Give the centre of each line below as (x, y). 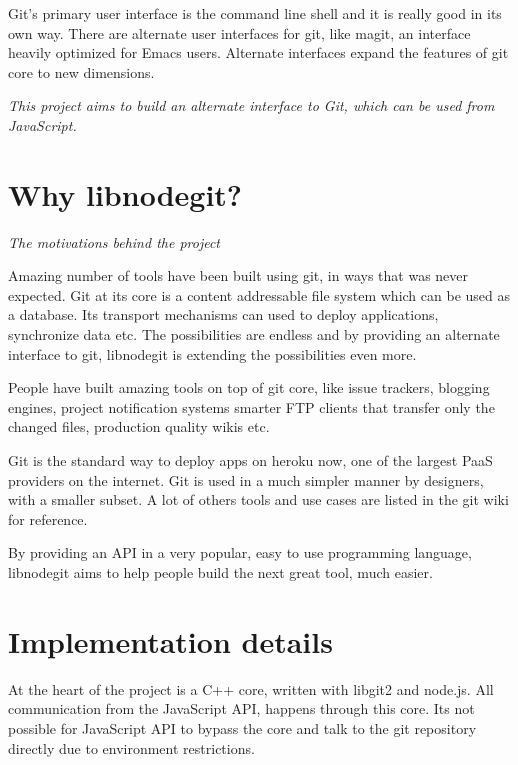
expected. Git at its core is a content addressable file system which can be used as (259, 294)
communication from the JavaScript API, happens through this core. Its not (241, 708)
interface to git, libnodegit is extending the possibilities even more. (212, 353)
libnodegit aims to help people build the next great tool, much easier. (220, 572)
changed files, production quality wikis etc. (139, 426)
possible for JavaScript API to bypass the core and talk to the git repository (242, 727)
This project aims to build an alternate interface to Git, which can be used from (251, 105)
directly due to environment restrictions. (131, 747)
